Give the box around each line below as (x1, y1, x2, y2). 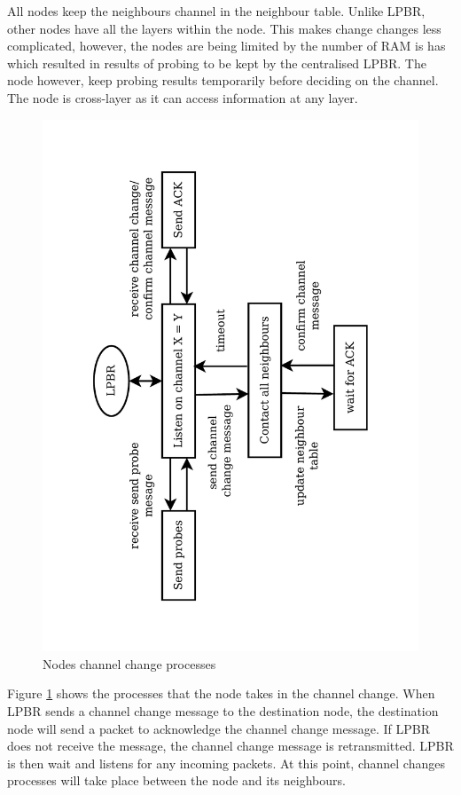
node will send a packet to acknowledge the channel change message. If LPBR (7, 719, 430, 737)
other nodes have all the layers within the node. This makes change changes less (7, 19, 441, 37)
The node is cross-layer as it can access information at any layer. (7, 88, 358, 106)
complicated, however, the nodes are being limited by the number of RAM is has (7, 36, 446, 55)
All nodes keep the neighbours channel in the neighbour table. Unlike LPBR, (7, 2, 426, 20)
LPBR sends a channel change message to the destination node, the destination (7, 702, 439, 720)
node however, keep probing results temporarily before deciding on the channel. (7, 71, 439, 90)
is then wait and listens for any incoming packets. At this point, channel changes (7, 753, 445, 772)
